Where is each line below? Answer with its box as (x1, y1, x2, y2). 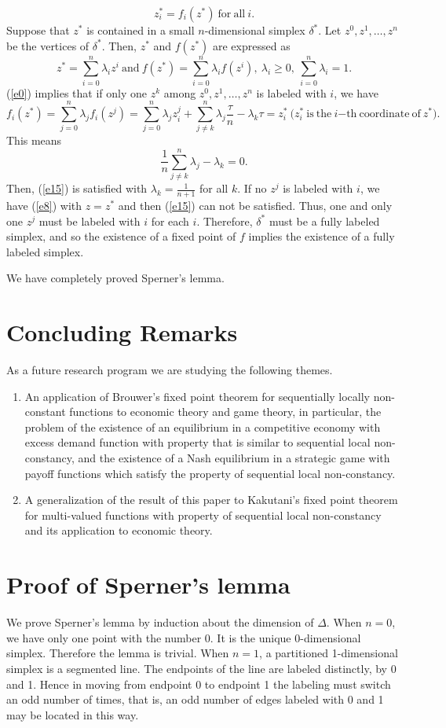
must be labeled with (38, 212, 141, 229)
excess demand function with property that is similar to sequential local (24, 434, 371, 450)
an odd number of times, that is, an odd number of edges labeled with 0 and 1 (6, 691, 384, 708)
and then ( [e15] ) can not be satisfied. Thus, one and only (118, 197, 393, 213)
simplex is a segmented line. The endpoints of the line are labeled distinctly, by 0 (6, 660, 397, 676)
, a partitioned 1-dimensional (259, 645, 398, 661)
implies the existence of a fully (248, 228, 395, 245)
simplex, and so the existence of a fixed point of (6, 228, 236, 245)
